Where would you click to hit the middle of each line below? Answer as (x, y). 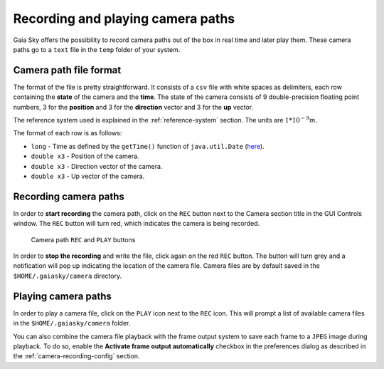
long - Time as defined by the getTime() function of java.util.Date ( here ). (148, 146)
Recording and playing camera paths (124, 19)
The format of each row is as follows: (68, 133)
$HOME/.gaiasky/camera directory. (68, 276)
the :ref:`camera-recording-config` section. (76, 356)
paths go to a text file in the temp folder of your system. (97, 49)
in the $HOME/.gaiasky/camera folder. (72, 323)
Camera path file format (67, 70)
